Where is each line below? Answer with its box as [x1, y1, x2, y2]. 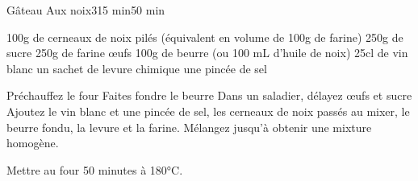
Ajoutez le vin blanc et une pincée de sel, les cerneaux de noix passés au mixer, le [6, 102, 410, 119]
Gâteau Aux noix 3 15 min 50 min [6, 2, 165, 18]
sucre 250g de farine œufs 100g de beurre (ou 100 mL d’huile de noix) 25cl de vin [6, 44, 408, 61]
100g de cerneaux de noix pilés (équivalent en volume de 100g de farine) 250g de [6, 28, 403, 45]
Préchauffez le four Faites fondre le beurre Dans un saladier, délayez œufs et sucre [6, 87, 412, 104]
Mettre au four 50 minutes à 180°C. [6, 161, 183, 178]
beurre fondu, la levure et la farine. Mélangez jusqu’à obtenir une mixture [6, 118, 372, 135]
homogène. [6, 134, 59, 151]
